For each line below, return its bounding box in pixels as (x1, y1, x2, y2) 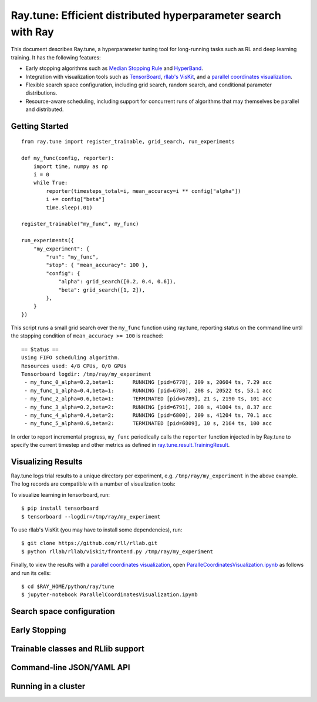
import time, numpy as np (33, 163, 109, 170)
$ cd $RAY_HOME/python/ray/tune (21, 583, 114, 590)
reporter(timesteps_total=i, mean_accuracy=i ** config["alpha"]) (46, 188, 241, 194)
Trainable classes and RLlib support (11, 644, 145, 654)
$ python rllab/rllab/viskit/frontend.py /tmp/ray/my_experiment (21, 548, 214, 555)
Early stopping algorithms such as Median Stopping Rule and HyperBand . (25, 65, 204, 72)
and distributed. (25, 106, 64, 113)
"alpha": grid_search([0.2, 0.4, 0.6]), (58, 278, 176, 285)
